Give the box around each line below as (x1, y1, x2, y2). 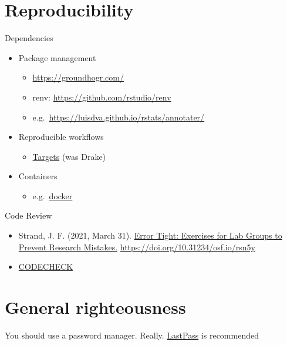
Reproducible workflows (18, 130, 104, 143)
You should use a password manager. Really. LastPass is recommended (5, 329, 259, 341)
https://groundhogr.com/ (32, 71, 124, 83)
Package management (18, 51, 96, 63)
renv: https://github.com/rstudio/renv (32, 91, 171, 103)
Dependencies (5, 32, 53, 44)
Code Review (5, 209, 52, 222)
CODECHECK (18, 260, 73, 273)
